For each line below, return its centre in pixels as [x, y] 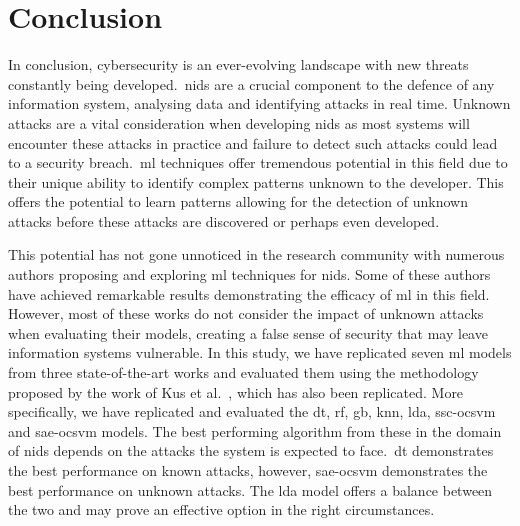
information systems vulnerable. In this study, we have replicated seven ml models [260, 352]
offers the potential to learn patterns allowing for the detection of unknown [238, 201]
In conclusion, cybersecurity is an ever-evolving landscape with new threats [238, 64]
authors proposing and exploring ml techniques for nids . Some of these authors [249, 274]
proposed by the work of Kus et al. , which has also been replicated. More [236, 391]
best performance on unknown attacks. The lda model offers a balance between [250, 489]
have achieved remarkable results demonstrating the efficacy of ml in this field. [249, 293]
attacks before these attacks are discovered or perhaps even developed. [224, 220]
